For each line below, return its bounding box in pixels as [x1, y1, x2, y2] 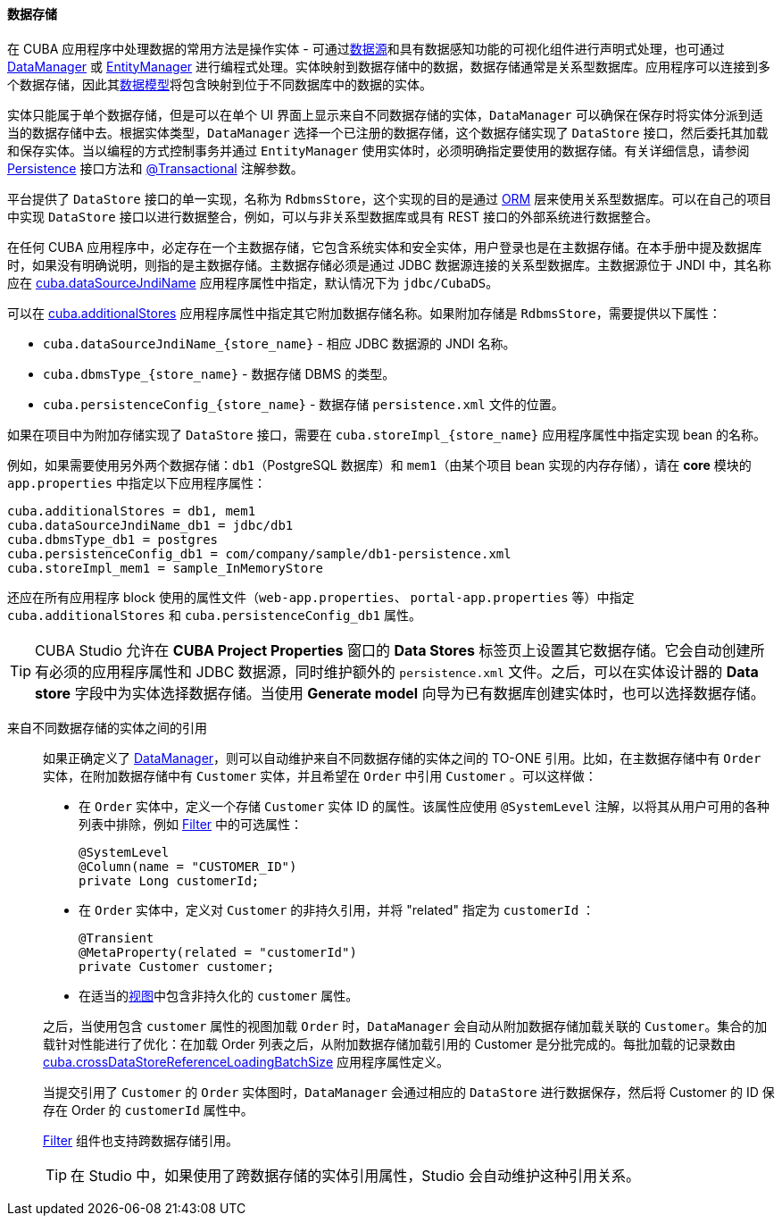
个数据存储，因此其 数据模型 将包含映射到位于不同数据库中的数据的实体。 [7, 76, 432, 92]
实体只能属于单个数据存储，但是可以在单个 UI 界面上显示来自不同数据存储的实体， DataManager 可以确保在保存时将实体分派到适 [7, 106, 763, 122]
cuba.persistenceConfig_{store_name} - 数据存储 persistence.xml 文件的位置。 [43, 396, 564, 412]
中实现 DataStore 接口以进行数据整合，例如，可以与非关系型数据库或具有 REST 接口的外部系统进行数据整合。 [7, 208, 658, 224]
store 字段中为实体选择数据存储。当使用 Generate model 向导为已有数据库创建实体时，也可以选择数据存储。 [35, 683, 765, 702]
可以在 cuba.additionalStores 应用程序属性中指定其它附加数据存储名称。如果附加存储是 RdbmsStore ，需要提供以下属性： [7, 305, 721, 321]
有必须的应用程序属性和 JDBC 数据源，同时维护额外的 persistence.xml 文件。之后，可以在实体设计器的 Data [35, 662, 759, 681]
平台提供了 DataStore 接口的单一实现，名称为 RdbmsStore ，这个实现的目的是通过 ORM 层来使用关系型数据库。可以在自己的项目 [7, 190, 772, 206]
